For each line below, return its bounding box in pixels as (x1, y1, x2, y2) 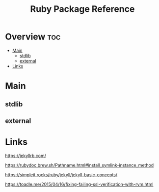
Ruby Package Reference (30, 3, 135, 15)
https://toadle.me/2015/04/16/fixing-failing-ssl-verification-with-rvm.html (5, 181, 154, 187)
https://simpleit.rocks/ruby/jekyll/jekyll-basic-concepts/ (5, 171, 118, 178)
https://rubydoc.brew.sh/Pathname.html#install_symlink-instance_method (5, 162, 154, 168)
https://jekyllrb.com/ (5, 153, 47, 159)
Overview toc (5, 31, 61, 42)
